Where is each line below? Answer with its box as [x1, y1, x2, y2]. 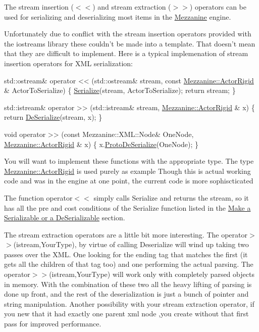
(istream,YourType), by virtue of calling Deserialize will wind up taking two [13, 239, 249, 250]
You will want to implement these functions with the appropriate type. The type [4, 156, 254, 166]
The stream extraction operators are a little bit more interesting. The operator [4, 229, 248, 240]
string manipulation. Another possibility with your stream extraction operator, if [4, 298, 254, 309]
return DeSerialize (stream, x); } [4, 112, 102, 122]
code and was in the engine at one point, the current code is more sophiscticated [4, 175, 253, 186]
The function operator [4, 192, 73, 203]
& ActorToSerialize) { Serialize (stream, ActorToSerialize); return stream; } [4, 85, 236, 96]
